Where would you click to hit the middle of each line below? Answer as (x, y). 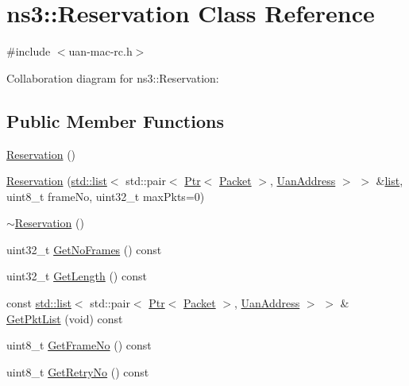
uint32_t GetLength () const (77, 276)
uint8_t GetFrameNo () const (79, 345)
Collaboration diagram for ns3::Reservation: (113, 77)
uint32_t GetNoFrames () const (84, 249)
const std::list (39, 303)
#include (29, 51)
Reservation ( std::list (57, 181)
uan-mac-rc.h (100, 51)
